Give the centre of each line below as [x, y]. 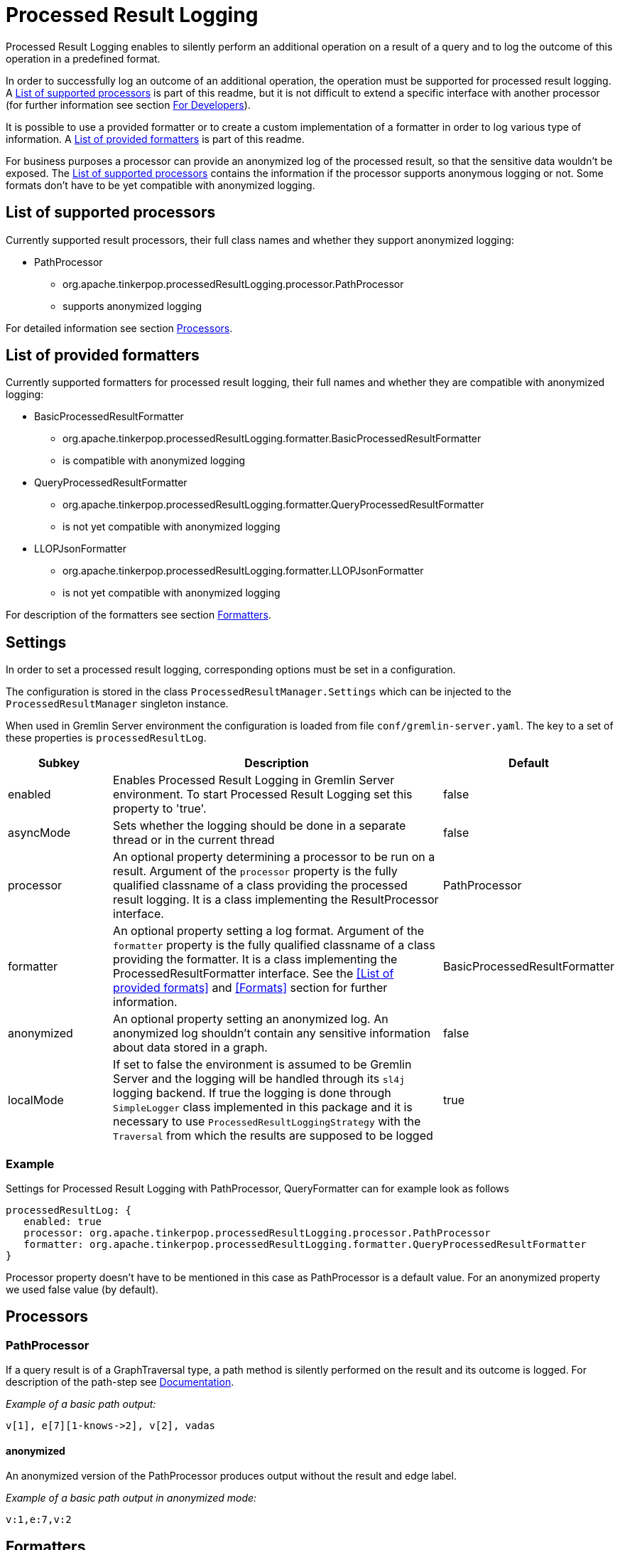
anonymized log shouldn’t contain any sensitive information [272, 1033]
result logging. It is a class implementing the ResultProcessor [276, 900]
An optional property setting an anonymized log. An [251, 1019]
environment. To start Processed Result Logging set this [263, 795]
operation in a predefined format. [83, 58]
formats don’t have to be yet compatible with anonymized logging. [161, 185]
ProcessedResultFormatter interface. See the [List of [254, 974]
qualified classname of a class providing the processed [260, 886]
